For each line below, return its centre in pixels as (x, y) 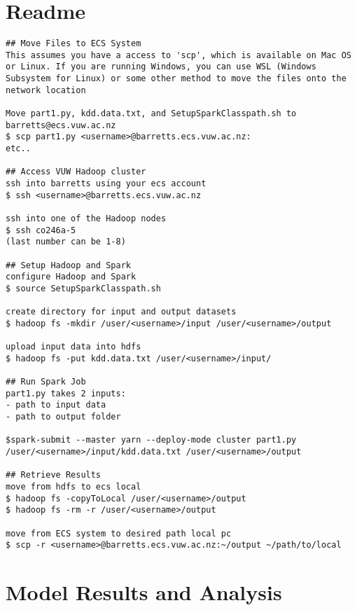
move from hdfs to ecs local (73, 487)
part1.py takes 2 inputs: (66, 393)
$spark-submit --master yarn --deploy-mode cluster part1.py (151, 440)
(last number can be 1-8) (66, 242)
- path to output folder (63, 417)
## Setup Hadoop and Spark (68, 265)
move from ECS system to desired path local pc (119, 533)
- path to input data (56, 405)
